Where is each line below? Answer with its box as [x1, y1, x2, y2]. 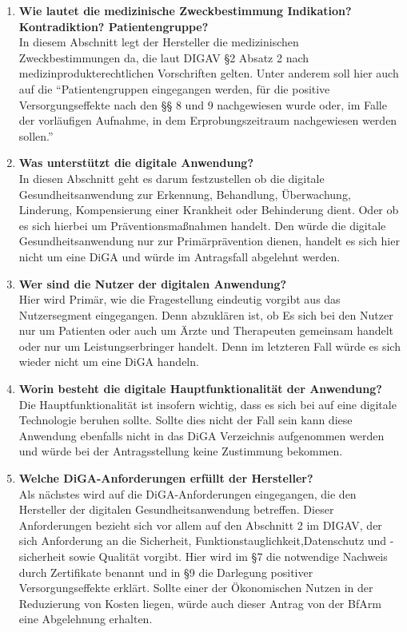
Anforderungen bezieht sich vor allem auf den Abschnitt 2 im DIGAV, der [18, 516, 382, 533]
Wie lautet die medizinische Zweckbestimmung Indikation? [18, 2, 352, 18]
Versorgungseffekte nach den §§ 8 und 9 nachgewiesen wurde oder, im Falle [18, 96, 387, 113]
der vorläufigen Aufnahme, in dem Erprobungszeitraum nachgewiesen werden [18, 112, 397, 129]
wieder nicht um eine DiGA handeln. [18, 353, 199, 370]
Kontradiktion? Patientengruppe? [18, 18, 209, 34]
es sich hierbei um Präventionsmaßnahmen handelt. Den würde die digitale [18, 217, 386, 233]
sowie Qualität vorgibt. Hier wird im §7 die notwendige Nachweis [69, 548, 388, 564]
